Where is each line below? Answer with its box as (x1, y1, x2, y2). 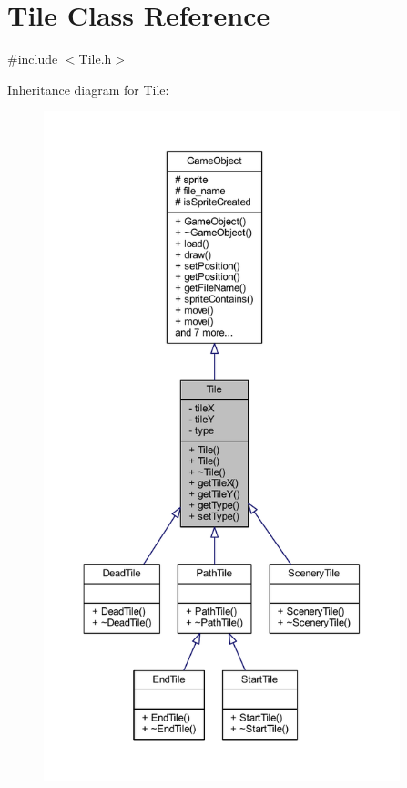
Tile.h (78, 49, 112, 68)
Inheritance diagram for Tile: (7, 79, 169, 98)
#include (7, 49, 58, 68)
